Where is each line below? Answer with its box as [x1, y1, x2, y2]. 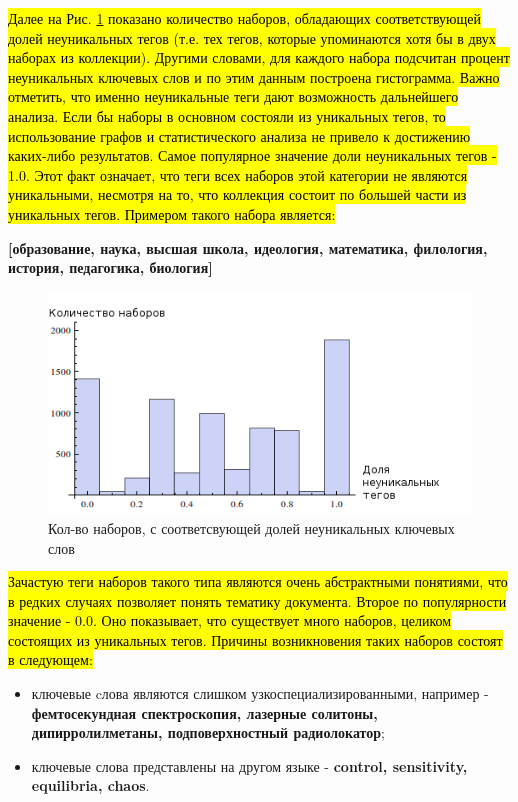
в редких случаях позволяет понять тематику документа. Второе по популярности [8, 590, 507, 611]
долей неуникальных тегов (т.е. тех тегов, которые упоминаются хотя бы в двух [8, 27, 496, 48]
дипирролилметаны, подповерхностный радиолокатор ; [31, 722, 385, 743]
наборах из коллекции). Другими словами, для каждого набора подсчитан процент [8, 47, 510, 68]
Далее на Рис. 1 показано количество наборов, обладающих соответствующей [8, 8, 482, 28]
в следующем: [8, 649, 93, 670]
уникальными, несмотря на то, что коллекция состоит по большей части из [8, 184, 467, 205]
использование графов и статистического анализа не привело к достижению [8, 125, 471, 146]
